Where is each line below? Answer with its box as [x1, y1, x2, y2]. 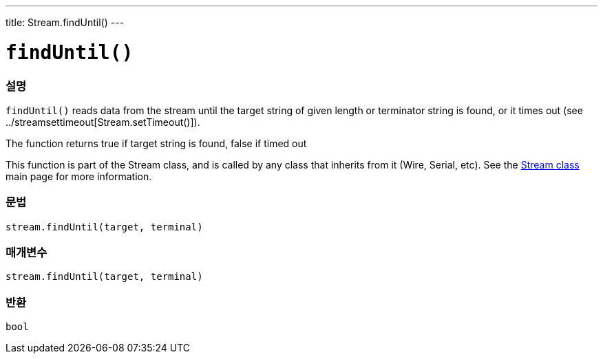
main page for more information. [6, 170, 152, 182]
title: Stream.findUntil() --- [6, 17, 125, 28]
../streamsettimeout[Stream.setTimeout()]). [6, 116, 200, 128]
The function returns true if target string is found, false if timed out [6, 137, 307, 149]
